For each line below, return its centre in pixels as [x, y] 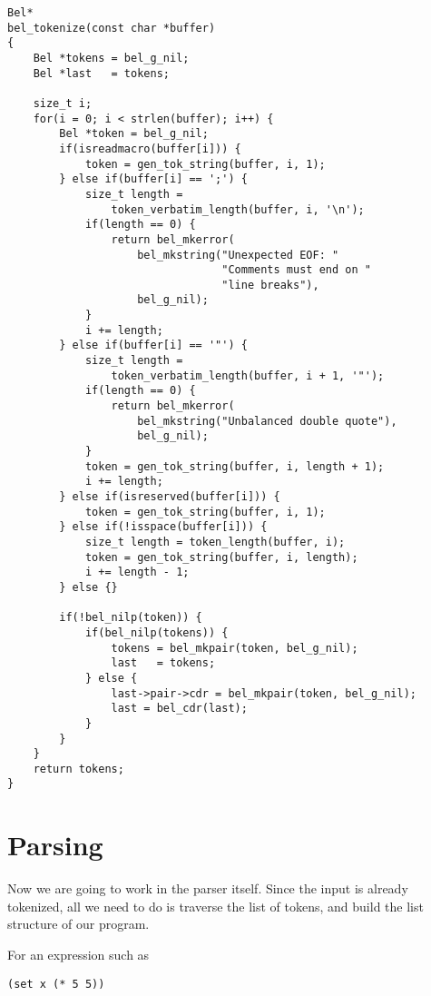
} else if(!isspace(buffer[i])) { [163, 527]
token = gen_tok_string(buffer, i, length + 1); [235, 466]
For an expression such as [78, 955]
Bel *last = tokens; [101, 73]
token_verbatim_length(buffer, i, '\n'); [238, 209]
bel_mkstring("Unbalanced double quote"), [267, 421]
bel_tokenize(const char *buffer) [112, 28]
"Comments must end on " [296, 270]
